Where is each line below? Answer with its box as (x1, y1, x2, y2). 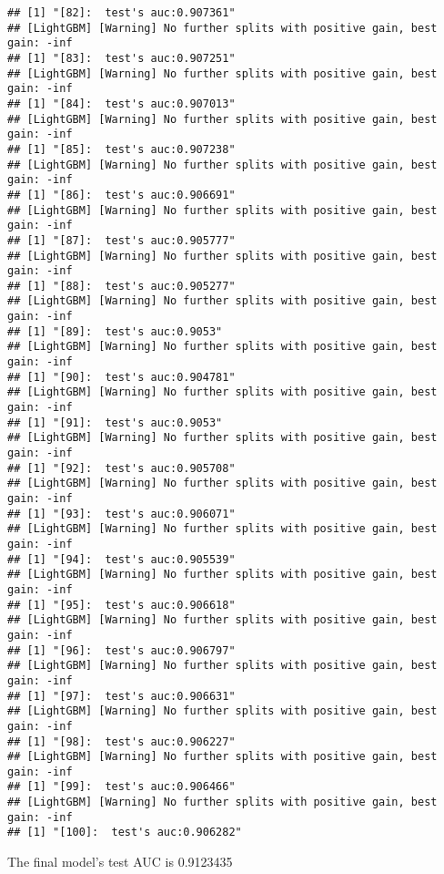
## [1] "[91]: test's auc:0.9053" (7, 416, 223, 429)
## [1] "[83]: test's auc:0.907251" (7, 51, 236, 65)
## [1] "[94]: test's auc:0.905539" (7, 552, 236, 566)
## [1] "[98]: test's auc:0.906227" (7, 735, 236, 748)
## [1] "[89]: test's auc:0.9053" (7, 324, 223, 338)
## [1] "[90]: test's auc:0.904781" (7, 370, 236, 384)
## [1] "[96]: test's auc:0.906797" (7, 643, 236, 657)
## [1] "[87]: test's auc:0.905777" (7, 233, 236, 247)
